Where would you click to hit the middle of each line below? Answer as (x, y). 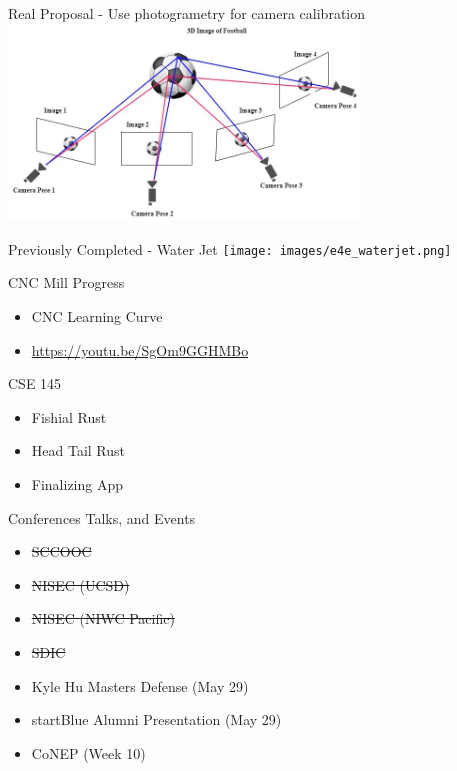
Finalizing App (77, 483)
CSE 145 (35, 383)
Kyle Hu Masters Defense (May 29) (140, 685)
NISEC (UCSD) (80, 584)
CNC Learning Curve (97, 316)
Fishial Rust (69, 416)
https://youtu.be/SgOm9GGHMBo (140, 349)
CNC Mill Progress (66, 282)
